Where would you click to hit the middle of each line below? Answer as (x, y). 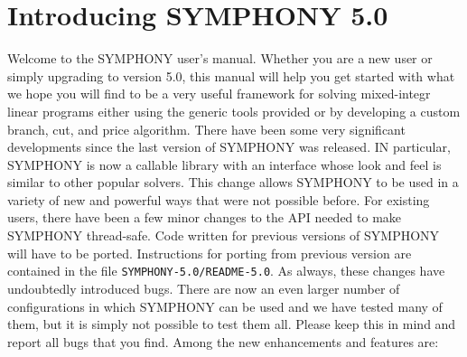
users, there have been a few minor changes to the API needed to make (205, 217)
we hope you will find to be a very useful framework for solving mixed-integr (219, 94)
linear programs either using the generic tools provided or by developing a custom (234, 111)
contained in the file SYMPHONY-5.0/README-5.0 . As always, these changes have (226, 271)
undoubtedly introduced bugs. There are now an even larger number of (204, 288)
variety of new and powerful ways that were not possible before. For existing (219, 199)
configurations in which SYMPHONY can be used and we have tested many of (225, 306)
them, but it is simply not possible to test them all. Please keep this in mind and (232, 324)
